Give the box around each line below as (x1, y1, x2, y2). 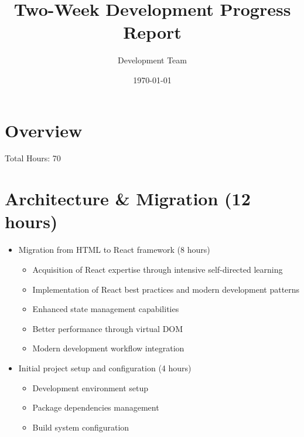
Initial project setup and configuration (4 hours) (18, 361, 192, 374)
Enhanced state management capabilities (32, 303, 179, 315)
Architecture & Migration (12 (5, 187, 251, 211)
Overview (5, 118, 83, 142)
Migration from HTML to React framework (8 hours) (18, 243, 210, 256)
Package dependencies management (32, 401, 159, 414)
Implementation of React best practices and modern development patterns (32, 283, 300, 295)
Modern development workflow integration (32, 342, 185, 354)
